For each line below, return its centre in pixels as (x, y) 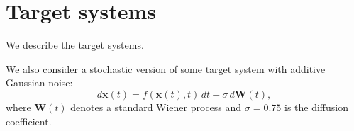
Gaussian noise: (39, 82)
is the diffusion (316, 107)
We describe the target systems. (75, 45)
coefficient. (29, 121)
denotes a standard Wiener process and (156, 107)
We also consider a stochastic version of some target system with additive (166, 68)
